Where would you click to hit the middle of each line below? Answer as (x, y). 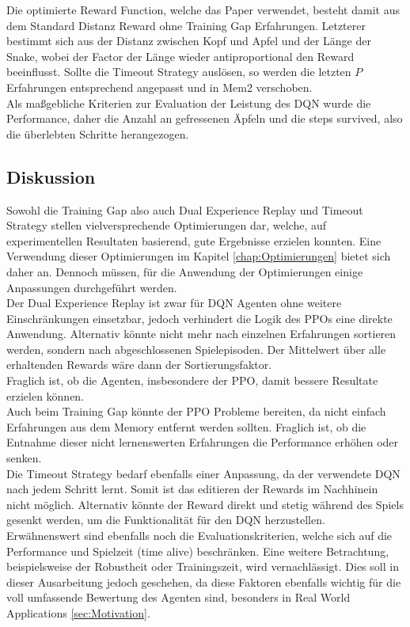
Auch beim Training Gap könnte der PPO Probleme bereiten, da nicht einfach (196, 411)
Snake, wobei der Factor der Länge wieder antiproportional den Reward (180, 56)
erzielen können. (46, 395)
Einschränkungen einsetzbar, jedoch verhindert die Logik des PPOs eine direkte (199, 318)
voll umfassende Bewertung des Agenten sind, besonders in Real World (178, 597)
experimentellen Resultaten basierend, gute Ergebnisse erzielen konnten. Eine (194, 240)
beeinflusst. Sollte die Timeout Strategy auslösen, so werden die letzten (179, 72)
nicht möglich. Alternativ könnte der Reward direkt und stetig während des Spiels (205, 504)
